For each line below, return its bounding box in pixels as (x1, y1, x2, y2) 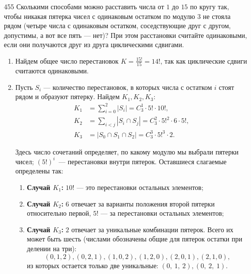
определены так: (15, 166, 63, 176)
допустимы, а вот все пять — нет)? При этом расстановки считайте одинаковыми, (4, 30, 247, 40)
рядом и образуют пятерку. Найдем (15, 91, 120, 102)
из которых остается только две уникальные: (27, 260, 158, 270)
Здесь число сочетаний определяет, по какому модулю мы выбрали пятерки (15, 146, 239, 156)
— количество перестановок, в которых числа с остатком (43, 82, 212, 92)
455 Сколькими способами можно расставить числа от (4, 1, 164, 11)
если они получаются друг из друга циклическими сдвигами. (4, 39, 184, 50)
